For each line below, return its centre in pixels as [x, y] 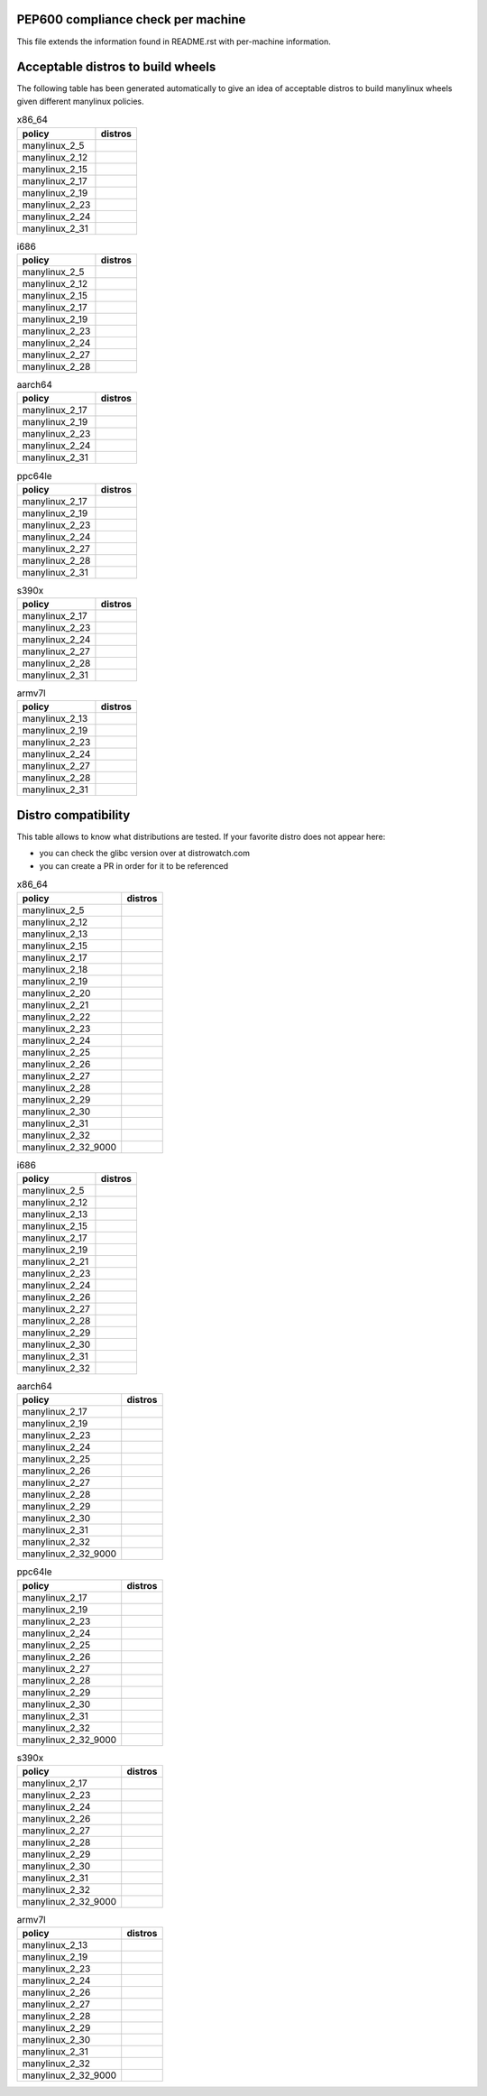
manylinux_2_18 [55, 969]
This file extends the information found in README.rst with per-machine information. [174, 42]
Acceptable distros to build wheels [116, 67]
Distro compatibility [74, 815]
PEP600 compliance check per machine [131, 19]
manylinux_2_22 [56, 1017]
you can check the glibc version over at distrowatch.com [145, 854]
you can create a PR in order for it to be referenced [134, 865]
